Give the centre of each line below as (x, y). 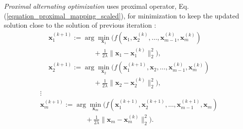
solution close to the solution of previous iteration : (80, 25)
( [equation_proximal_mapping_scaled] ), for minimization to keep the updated (122, 15)
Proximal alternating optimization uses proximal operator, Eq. (96, 6)
